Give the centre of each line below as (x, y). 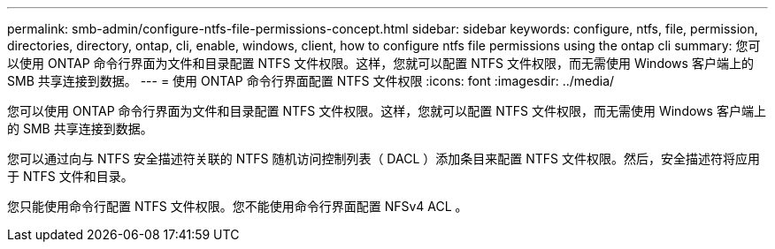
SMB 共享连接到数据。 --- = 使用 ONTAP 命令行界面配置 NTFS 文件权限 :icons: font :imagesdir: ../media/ (311, 81)
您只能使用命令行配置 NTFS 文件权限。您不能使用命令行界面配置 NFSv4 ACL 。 (238, 206)
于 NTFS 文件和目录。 (70, 176)
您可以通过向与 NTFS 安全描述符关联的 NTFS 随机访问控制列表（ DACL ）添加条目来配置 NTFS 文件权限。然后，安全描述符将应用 (384, 158)
